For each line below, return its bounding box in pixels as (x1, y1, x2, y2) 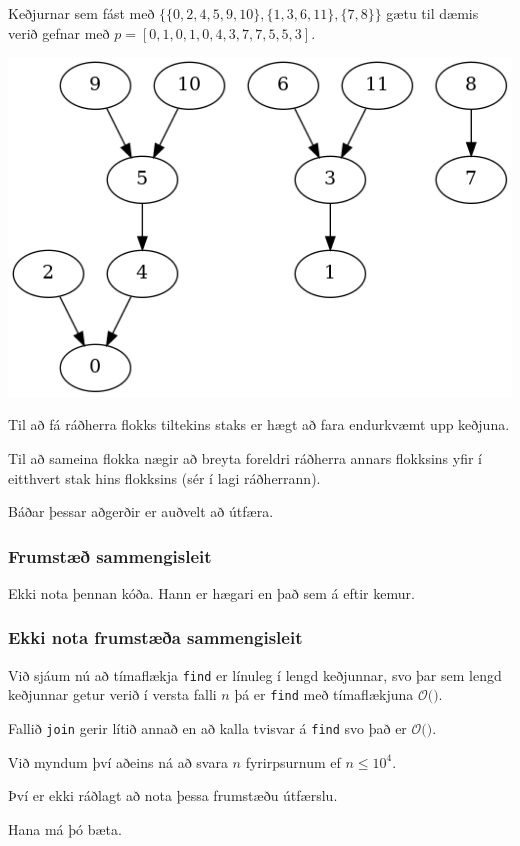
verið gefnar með (8, 22, 110, 43)
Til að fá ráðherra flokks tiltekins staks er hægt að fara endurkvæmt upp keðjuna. (8, 414, 510, 435)
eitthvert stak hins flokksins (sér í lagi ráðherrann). (8, 467, 321, 488)
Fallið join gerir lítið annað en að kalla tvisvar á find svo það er (8, 718, 407, 739)
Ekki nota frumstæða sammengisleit (8, 625, 303, 650)
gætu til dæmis (386, 3, 479, 23)
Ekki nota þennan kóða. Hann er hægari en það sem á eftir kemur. (8, 582, 415, 603)
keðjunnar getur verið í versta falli (8, 684, 217, 705)
